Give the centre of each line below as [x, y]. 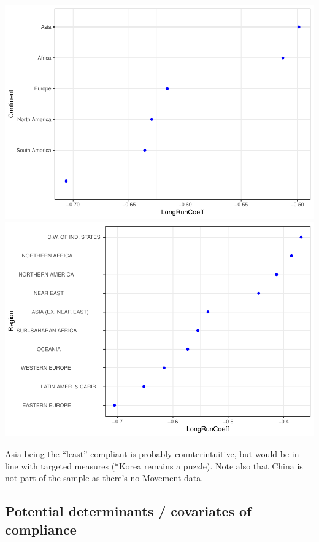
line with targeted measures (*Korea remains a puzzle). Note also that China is [154, 465]
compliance [41, 529]
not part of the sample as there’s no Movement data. [104, 478]
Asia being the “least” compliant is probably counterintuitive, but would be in [152, 454]
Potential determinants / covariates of [128, 511]
